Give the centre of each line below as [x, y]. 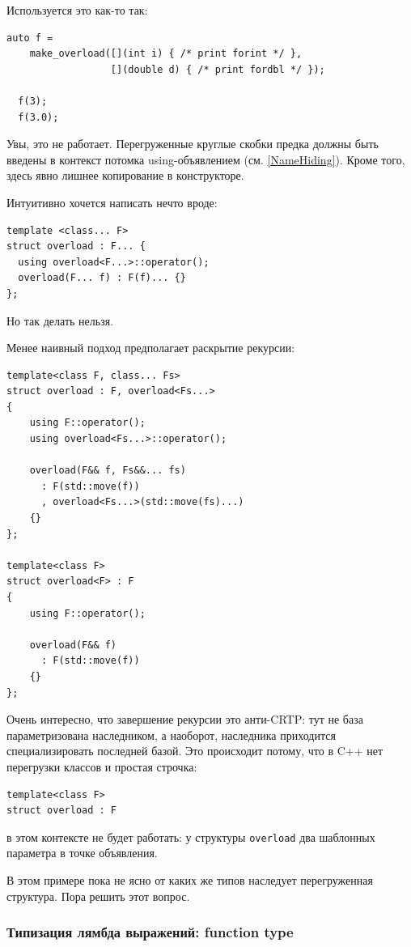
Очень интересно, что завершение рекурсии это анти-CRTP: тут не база [185, 719]
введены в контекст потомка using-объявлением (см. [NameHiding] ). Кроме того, [206, 159]
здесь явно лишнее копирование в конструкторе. [125, 175]
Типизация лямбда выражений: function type [150, 932]
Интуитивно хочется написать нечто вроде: [112, 202]
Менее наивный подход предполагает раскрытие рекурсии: [151, 348]
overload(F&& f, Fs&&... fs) [108, 471]
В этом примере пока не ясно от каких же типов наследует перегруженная [190, 879]
